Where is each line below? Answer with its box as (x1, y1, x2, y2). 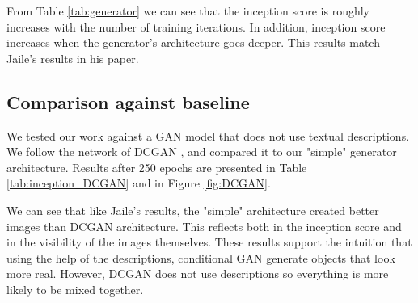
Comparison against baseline (6, 89, 250, 114)
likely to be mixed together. (6, 280, 144, 297)
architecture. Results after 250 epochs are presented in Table (6, 158, 307, 175)
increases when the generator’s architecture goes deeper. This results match (6, 34, 380, 51)
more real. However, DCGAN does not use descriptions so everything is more (6, 265, 389, 282)
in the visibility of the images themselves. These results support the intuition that (6, 234, 412, 250)
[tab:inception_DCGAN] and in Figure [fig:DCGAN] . (6, 175, 271, 191)
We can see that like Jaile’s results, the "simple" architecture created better (6, 201, 379, 218)
